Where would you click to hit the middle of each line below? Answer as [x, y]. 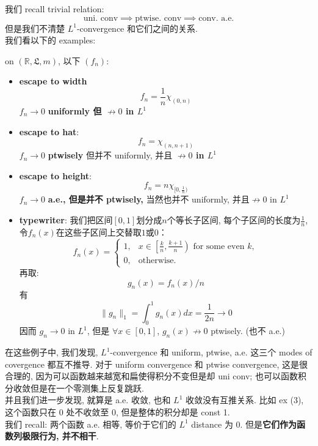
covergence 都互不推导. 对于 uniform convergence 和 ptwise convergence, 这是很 [156, 364]
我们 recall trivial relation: [55, 9]
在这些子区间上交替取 [99, 232]
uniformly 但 [75, 111]
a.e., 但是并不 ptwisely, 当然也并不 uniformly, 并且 [149, 199]
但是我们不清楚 [35, 28]
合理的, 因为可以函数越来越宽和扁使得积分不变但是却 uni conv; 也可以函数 [151, 376]
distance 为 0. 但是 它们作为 [244, 424]
